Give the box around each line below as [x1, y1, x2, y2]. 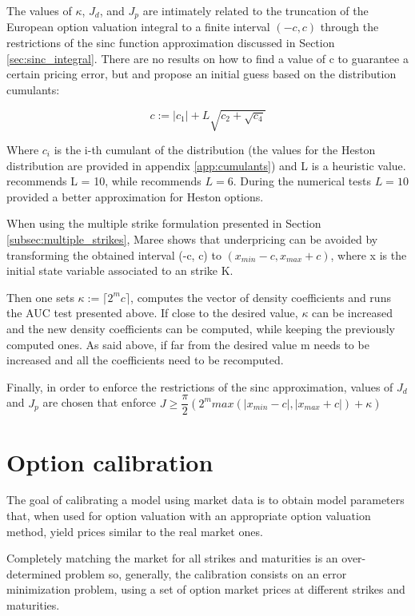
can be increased [312, 304, 393, 321]
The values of [6, 2, 72, 18]
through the [320, 18, 379, 35]
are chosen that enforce [42, 394, 157, 411]
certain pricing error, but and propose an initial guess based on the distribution [6, 66, 397, 82]
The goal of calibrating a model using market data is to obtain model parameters [6, 491, 405, 508]
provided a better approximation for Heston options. [6, 188, 264, 205]
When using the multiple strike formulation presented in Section [6, 215, 321, 232]
